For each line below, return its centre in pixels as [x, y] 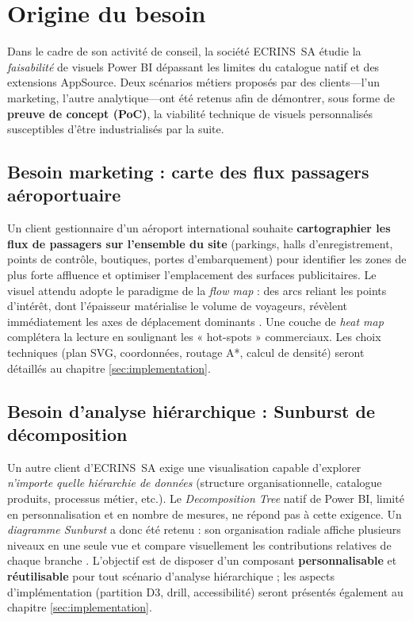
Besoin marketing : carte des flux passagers [188, 172]
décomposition [67, 434]
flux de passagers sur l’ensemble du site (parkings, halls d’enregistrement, [200, 243]
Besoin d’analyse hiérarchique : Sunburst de [191, 410]
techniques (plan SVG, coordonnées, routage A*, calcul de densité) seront [186, 353]
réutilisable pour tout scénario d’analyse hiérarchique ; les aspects [171, 575]
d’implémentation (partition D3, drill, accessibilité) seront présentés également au [205, 591]
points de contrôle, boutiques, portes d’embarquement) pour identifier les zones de [207, 259]
